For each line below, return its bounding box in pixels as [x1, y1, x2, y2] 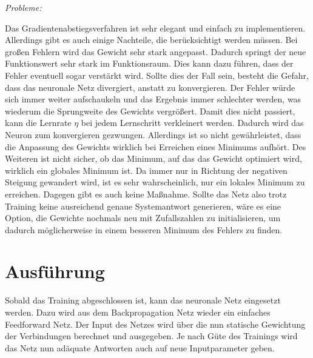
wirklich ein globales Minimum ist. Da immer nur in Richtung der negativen [5, 164, 288, 176]
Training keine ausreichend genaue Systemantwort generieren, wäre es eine [5, 199, 281, 212]
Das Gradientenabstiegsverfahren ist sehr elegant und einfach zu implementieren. [5, 21, 306, 34]
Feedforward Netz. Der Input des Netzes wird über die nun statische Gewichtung [5, 317, 306, 330]
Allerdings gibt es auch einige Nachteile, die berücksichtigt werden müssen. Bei [5, 33, 298, 46]
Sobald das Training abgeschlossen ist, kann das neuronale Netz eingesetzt [5, 294, 281, 307]
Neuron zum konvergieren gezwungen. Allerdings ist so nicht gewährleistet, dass [5, 128, 301, 141]
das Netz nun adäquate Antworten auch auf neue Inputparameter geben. [5, 341, 275, 354]
